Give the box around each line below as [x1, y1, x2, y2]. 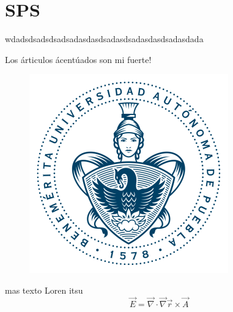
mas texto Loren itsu [5, 283, 83, 296]
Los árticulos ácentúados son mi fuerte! [5, 53, 152, 65]
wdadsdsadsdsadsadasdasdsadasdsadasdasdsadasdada [5, 32, 204, 45]
